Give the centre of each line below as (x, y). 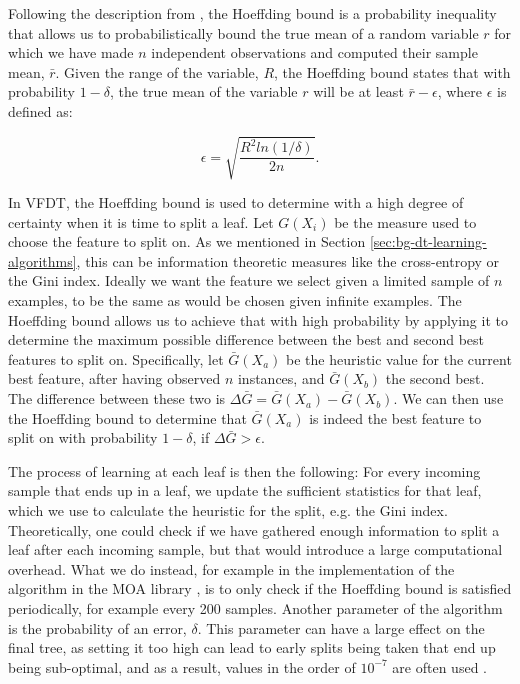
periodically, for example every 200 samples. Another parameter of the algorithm (255, 607)
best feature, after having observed (114, 378)
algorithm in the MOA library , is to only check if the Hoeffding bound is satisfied (260, 588)
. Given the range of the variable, (157, 71)
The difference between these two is (117, 398)
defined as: (40, 110)
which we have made (71, 52)
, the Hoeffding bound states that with (392, 71)
